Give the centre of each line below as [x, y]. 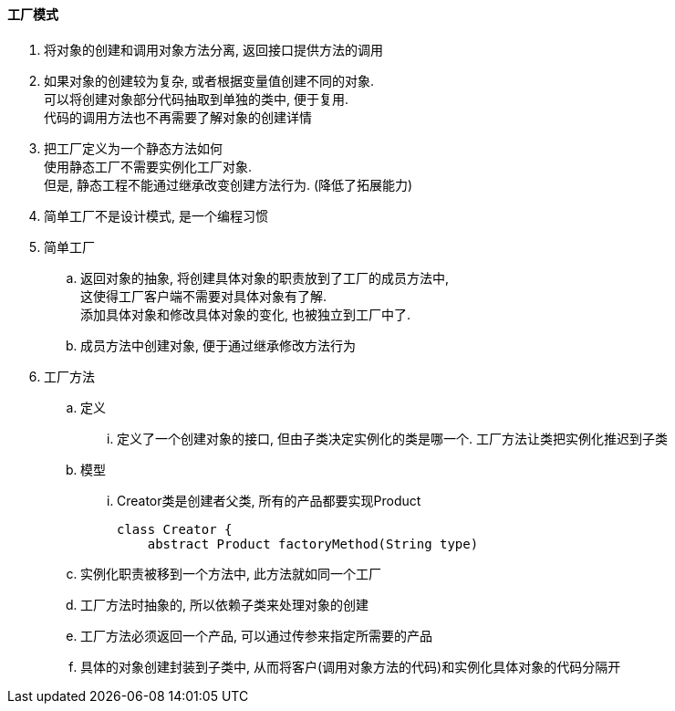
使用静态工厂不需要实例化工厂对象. [148, 166]
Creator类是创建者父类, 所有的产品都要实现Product [269, 500]
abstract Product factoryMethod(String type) [313, 544]
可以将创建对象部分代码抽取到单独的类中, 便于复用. [197, 99]
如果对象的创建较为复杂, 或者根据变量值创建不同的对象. [209, 80]
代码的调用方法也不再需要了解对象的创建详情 [178, 117]
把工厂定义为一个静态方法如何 [133, 148]
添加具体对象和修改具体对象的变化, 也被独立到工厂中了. [246, 314]
